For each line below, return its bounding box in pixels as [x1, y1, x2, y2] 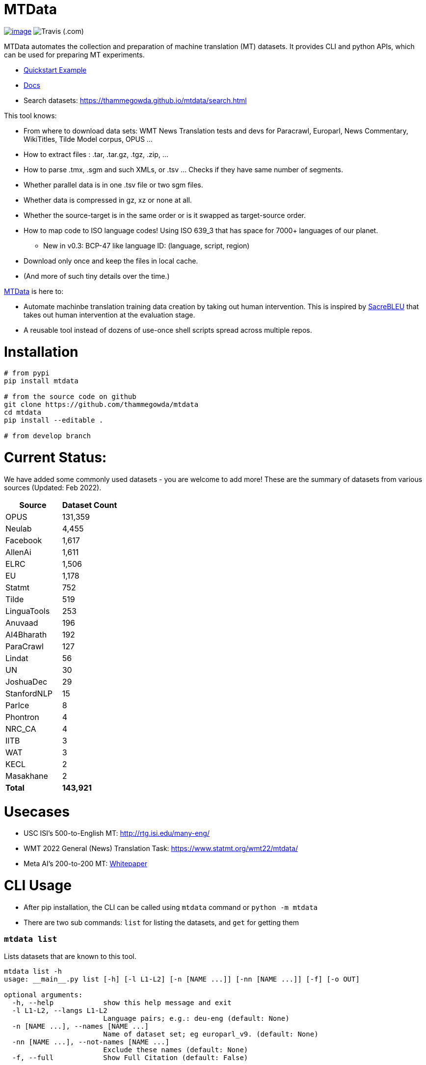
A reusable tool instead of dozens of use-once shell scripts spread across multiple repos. [24, 325, 312, 334]
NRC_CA [5, 723, 36, 734]
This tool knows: [4, 111, 57, 120]
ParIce [5, 700, 29, 710]
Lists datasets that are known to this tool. [4, 952, 136, 960]
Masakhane [5, 771, 48, 781]
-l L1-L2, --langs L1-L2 [12, 1006, 107, 1014]
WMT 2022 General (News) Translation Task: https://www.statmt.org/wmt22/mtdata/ [24, 844, 298, 853]
